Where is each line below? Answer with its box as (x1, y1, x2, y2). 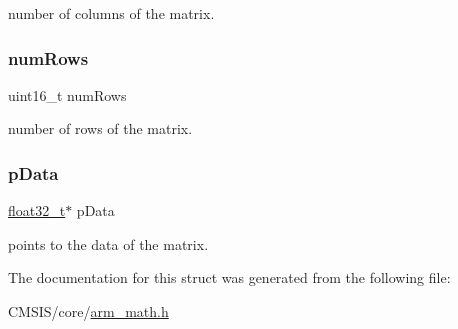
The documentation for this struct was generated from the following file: (8, 267, 451, 288)
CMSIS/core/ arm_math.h (8, 301, 169, 321)
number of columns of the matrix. (8, 3, 215, 23)
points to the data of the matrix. (8, 233, 209, 254)
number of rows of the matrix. (8, 118, 193, 139)
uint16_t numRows (8, 84, 127, 105)
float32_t (8, 200, 66, 221)
